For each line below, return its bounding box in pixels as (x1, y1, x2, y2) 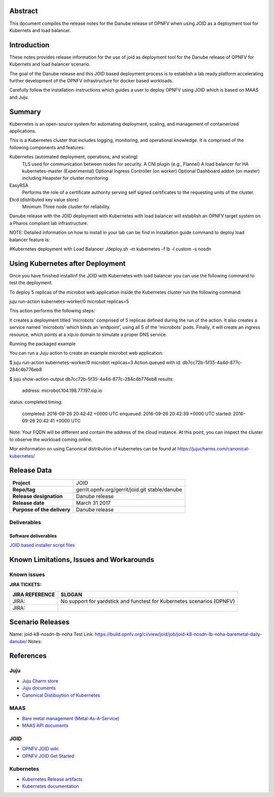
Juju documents (22, 685, 56, 691)
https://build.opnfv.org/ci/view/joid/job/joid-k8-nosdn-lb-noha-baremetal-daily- (94, 631, 262, 637)
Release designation (12, 493, 63, 500)
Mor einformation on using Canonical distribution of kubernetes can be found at (9, 446, 177, 452)
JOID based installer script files (9, 542, 75, 548)
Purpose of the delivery (12, 506, 71, 513)
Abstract (9, 7, 38, 15)
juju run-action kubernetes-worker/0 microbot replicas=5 (9, 298, 129, 304)
